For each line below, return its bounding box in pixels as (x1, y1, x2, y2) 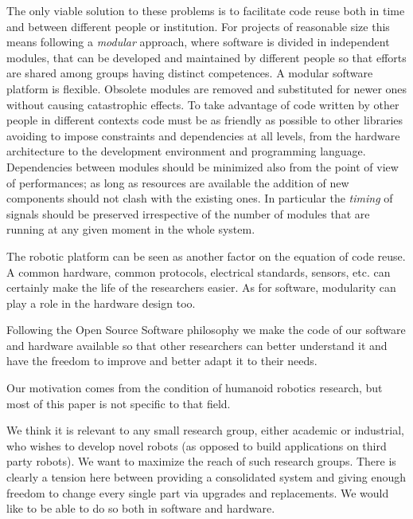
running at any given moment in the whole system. (6, 221, 255, 238)
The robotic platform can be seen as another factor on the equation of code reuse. (6, 247, 406, 264)
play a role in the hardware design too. (6, 294, 196, 311)
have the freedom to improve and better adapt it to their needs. (6, 352, 318, 369)
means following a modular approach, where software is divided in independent (6, 33, 390, 50)
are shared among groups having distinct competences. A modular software (6, 65, 373, 81)
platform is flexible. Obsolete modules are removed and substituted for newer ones (6, 80, 407, 96)
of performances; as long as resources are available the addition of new (6, 174, 349, 191)
